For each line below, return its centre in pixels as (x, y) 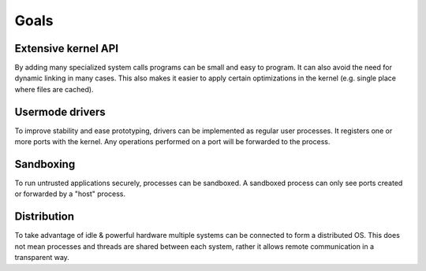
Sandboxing (45, 164)
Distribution (45, 217)
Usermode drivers (60, 111)
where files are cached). (54, 89)
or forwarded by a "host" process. (70, 194)
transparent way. (42, 258)
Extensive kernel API (66, 48)
